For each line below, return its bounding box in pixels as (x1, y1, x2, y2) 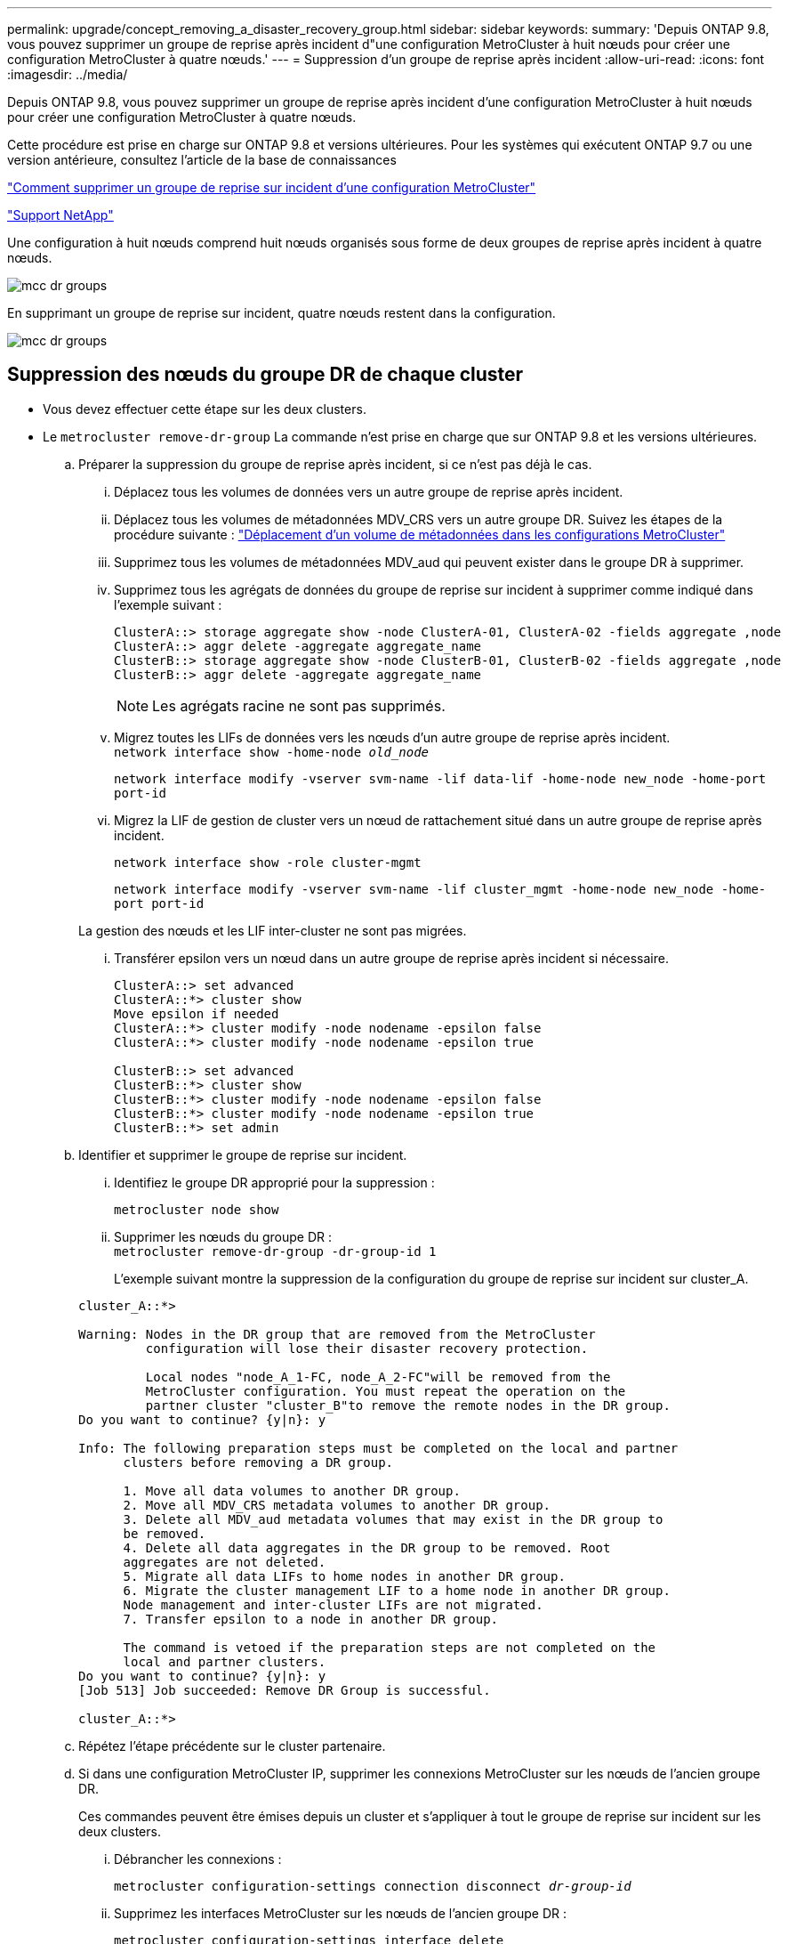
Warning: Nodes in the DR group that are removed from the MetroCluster (78, 1326, 596, 1341)
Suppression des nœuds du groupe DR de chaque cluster (7, 363, 524, 386)
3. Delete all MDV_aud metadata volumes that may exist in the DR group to (123, 1511, 663, 1527)
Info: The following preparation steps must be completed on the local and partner (78, 1440, 679, 1455)
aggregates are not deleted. (123, 1554, 326, 1569)
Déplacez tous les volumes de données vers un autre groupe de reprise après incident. (114, 483, 623, 499)
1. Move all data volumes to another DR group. (123, 1483, 461, 1498)
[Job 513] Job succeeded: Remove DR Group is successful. (78, 1682, 491, 1697)
